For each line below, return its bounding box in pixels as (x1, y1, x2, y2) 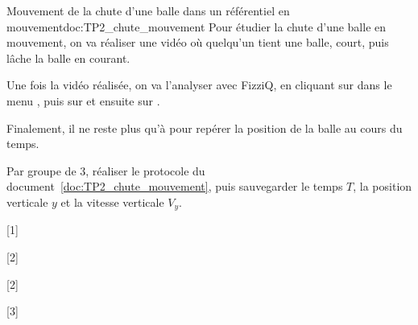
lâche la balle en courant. (6, 49, 130, 66)
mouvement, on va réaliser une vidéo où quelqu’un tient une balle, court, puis (6, 34, 389, 51)
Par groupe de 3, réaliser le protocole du (6, 162, 205, 179)
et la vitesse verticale (60, 193, 164, 210)
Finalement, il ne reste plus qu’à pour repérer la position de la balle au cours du (6, 119, 403, 136)
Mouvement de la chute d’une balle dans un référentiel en (6, 2, 290, 19)
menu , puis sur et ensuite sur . (6, 92, 160, 109)
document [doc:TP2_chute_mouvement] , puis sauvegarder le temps (6, 178, 343, 195)
